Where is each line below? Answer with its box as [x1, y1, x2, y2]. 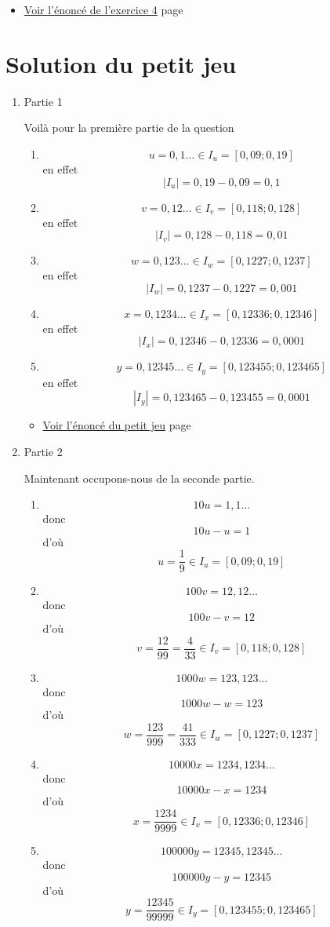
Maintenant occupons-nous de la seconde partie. [24, 469, 255, 486]
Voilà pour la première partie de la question [24, 119, 234, 136]
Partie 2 [24, 443, 63, 459]
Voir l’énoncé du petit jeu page [42, 417, 191, 433]
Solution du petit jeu [5, 47, 237, 79]
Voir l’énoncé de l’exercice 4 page [24, 2, 183, 17]
